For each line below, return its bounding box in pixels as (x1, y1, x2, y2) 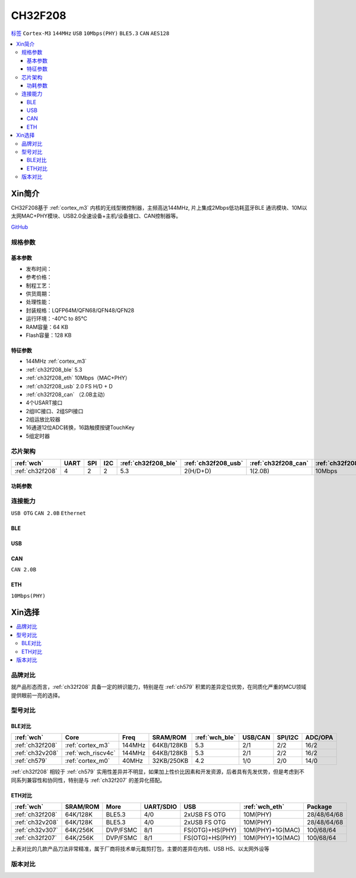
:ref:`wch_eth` (243, 803, 285, 811)
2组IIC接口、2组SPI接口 (26, 407, 84, 414)
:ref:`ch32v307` (14, 826, 59, 834)
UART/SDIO (144, 803, 177, 811)
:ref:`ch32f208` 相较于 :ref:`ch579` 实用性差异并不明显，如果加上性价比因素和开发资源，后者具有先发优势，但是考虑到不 (11, 768, 305, 775)
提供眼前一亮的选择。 (11, 691, 63, 699)
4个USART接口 (26, 399, 63, 406)
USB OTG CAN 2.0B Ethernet (11, 510, 86, 516)
